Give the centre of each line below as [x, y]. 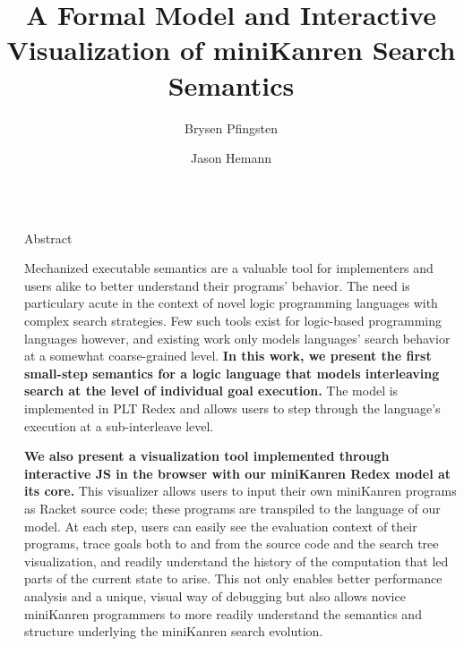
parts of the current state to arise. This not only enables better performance [233, 578]
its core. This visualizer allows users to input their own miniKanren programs [241, 491]
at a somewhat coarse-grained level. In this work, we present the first [228, 356]
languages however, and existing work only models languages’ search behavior [237, 338]
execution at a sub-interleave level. [119, 425]
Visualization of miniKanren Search [231, 50]
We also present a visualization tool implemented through [207, 456]
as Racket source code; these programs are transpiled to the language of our [232, 508]
